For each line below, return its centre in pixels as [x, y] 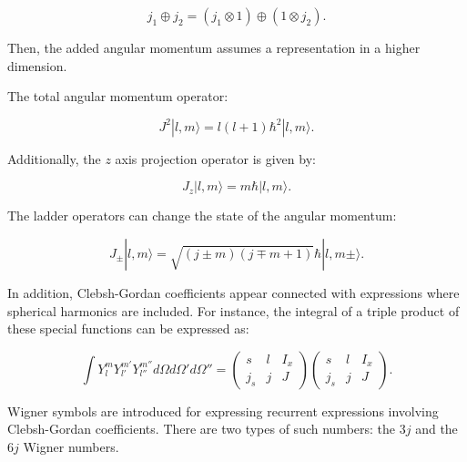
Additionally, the [54, 158]
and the [437, 429]
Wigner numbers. [71, 446]
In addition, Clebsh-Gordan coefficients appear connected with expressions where [233, 292]
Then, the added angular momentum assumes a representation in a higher [214, 47]
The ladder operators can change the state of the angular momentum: [202, 216]
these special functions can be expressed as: [128, 329]
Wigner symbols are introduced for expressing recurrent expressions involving [223, 411]
